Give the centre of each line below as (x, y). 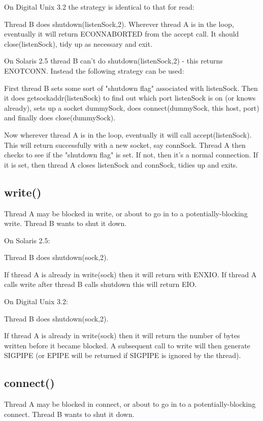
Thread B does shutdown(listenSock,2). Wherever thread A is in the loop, (119, 24)
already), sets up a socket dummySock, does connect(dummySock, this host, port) (132, 107)
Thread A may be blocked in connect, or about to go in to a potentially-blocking (130, 404)
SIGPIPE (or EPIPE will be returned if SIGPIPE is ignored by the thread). (123, 355)
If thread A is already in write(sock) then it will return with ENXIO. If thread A (130, 274)
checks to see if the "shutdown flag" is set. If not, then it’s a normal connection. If (131, 155)
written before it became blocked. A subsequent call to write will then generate (127, 345)
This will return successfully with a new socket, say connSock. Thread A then (125, 144)
